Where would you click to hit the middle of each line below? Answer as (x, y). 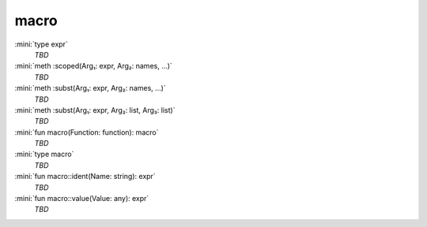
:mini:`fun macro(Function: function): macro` (87, 132)
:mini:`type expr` (42, 44)
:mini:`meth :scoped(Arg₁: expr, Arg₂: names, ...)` (94, 66)
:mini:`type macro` (44, 154)
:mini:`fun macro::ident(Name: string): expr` (85, 177)
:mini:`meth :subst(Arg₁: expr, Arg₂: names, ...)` (90, 88)
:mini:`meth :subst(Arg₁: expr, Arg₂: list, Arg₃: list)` (95, 110)
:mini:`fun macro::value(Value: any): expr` (82, 199)
